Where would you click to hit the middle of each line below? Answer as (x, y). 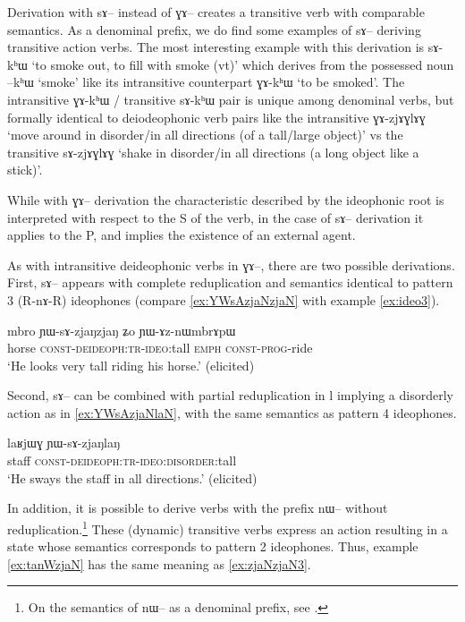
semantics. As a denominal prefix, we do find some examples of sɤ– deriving (214, 29)
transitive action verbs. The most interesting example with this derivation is (216, 47)
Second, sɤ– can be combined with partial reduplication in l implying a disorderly (230, 395)
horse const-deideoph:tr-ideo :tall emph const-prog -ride (160, 348)
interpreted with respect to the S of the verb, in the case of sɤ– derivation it (216, 217)
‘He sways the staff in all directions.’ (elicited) (132, 477)
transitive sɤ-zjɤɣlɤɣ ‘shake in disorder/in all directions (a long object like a (213, 152)
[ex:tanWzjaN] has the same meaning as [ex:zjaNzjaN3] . (159, 563)
